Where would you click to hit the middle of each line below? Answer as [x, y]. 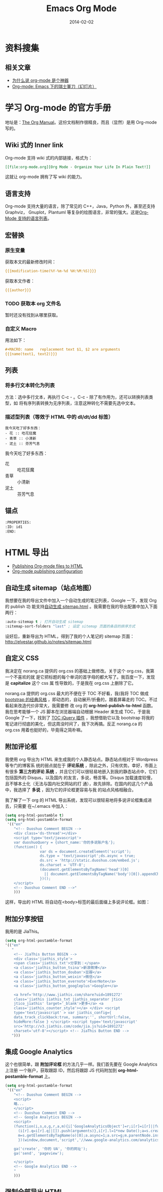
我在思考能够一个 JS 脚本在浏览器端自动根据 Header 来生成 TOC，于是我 [78, 712]
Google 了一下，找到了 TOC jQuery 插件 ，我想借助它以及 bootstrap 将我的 [80, 717]
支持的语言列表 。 [35, 218]
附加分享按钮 [24, 919]
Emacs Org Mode [81, 9]
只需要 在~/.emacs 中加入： [41, 806]
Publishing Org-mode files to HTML [48, 566]
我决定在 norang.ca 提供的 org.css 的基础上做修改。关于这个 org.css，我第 [80, 671]
